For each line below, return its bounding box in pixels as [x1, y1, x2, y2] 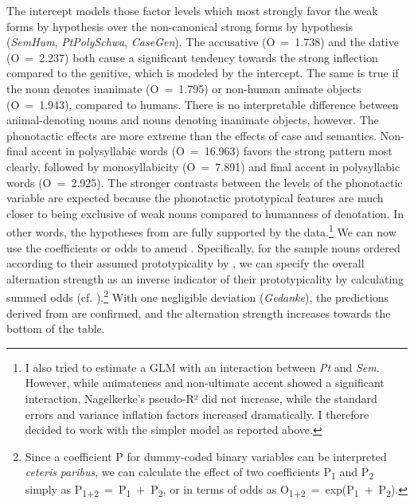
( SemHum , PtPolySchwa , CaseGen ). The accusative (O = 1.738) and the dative [6, 33, 399, 50]
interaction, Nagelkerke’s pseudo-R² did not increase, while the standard [25, 389, 377, 406]
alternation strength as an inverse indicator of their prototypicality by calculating [6, 270, 404, 287]
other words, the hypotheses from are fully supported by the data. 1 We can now [6, 221, 396, 240]
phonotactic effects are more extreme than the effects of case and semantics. [6, 127, 377, 143]
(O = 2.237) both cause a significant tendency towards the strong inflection [6, 49, 378, 65]
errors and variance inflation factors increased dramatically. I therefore [25, 405, 369, 422]
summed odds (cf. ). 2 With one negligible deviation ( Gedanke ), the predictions [6, 287, 389, 305]
